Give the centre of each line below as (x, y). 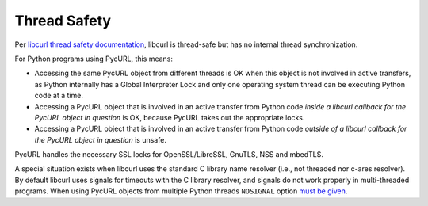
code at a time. (59, 96)
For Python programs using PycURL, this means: (94, 59)
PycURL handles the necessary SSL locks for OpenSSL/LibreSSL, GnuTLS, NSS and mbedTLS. (169, 154)
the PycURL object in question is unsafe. (100, 139)
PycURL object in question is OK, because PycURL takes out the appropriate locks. (170, 117)
